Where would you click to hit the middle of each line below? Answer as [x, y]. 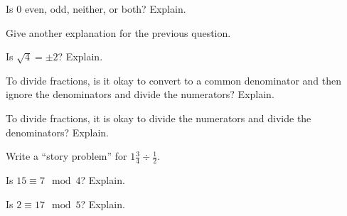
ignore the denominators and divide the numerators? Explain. [140, 94]
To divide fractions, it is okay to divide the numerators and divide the [159, 118]
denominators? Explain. [58, 132]
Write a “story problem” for [66, 156]
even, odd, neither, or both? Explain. [105, 9]
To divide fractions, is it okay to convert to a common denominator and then [173, 80]
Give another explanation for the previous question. [118, 32]
